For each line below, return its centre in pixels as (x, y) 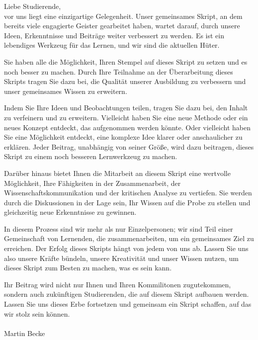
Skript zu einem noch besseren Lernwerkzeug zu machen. (91, 156)
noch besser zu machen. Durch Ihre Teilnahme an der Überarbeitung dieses (119, 71)
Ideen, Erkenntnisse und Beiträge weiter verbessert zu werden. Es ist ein (114, 35)
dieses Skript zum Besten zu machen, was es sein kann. (88, 268)
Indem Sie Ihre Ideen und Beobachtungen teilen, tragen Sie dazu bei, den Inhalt (126, 108)
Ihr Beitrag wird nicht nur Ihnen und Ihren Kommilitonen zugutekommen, (118, 284)
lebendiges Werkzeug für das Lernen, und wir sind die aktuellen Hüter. (112, 45)
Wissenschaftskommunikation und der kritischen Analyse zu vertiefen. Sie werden (128, 193)
